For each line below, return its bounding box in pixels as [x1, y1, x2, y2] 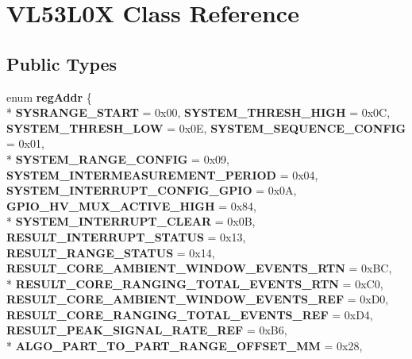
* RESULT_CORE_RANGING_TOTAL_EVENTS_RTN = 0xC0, [6, 275, 383, 291]
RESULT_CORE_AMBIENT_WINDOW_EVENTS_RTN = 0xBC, [6, 260, 392, 276]
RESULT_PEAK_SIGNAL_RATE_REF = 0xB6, [6, 322, 287, 338]
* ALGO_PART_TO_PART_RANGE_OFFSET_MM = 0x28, [6, 338, 363, 354]
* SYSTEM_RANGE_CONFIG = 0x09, [6, 150, 229, 167]
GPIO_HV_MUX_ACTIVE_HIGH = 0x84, [6, 197, 256, 214]
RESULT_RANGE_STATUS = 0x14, [6, 244, 215, 261]
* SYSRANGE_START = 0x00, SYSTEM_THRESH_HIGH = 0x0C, [6, 104, 391, 121]
